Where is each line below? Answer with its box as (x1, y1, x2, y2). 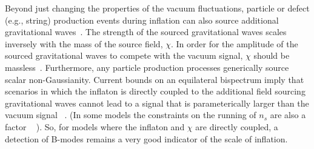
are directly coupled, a (195, 120, 278, 133)
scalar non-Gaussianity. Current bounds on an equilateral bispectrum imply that (5, 73, 304, 85)
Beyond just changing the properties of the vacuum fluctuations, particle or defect (5, 2, 310, 14)
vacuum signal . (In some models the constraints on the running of (5, 108, 256, 121)
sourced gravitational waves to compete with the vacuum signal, (5, 49, 243, 62)
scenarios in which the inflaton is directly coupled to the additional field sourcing (5, 85, 306, 98)
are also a (270, 108, 306, 121)
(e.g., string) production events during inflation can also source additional (5, 13, 279, 26)
